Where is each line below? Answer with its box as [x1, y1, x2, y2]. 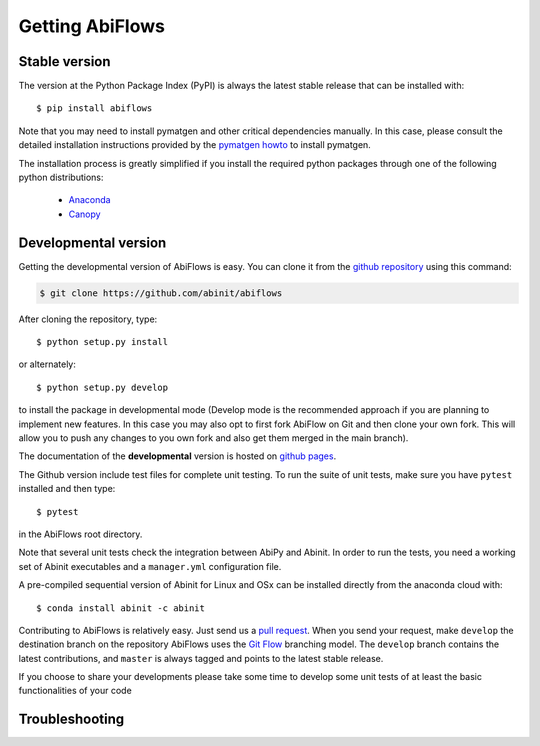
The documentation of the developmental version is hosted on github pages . [18, 450, 337, 462]
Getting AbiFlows [18, 15, 165, 37]
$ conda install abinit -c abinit [36, 602, 205, 614]
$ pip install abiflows [36, 103, 153, 114]
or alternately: [18, 358, 77, 370]
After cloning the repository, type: [18, 313, 158, 325]
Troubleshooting [18, 711, 125, 728]
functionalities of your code [18, 685, 132, 697]
